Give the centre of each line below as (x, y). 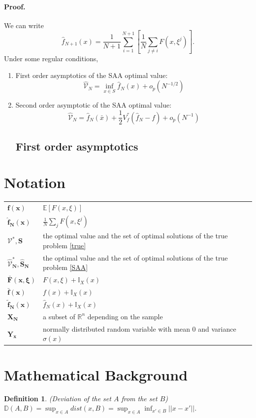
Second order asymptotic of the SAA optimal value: (94, 105)
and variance (217, 328)
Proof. (15, 6)
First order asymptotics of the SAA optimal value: (92, 75)
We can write (24, 25)
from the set (139, 398)
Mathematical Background (96, 374)
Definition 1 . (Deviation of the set (58, 398)
